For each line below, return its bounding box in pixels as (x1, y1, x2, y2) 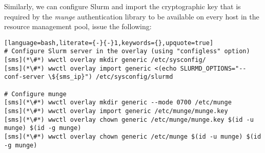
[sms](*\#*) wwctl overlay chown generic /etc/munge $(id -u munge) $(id (4, 133, 261, 140)
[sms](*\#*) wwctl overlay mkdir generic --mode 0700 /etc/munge (4, 99, 232, 106)
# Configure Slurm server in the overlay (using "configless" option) (4, 48, 250, 55)
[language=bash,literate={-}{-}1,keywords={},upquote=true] (4, 39, 214, 47)
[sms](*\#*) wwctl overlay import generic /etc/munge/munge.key (4, 107, 228, 115)
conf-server (4, 73, 45, 81)
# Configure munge (4, 90, 67, 98)
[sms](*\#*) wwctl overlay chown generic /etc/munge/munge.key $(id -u (4, 116, 254, 123)
